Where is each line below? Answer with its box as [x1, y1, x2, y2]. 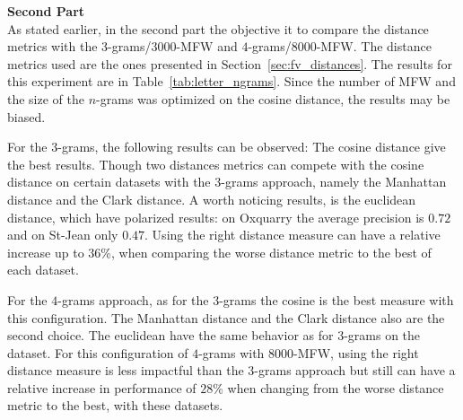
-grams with [198, 343, 265, 362]
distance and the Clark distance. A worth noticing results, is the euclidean [7, 189, 416, 208]
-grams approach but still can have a [254, 361, 456, 380]
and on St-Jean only [7, 225, 118, 244]
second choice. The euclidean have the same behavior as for [7, 326, 334, 345]
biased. [7, 107, 46, 126]
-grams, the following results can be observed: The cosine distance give [57, 137, 446, 156]
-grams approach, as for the [57, 290, 209, 309]
